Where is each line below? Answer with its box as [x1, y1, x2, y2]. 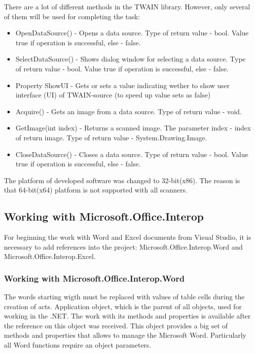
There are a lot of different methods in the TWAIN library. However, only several [4, 1, 250, 11]
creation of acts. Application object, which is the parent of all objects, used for [4, 301, 242, 311]
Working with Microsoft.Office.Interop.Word [4, 272, 185, 284]
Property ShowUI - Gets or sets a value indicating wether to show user [15, 80, 230, 90]
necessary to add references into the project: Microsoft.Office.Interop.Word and [4, 241, 243, 252]
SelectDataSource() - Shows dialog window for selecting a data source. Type [15, 54, 246, 64]
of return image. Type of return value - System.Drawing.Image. [15, 132, 207, 142]
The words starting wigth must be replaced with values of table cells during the [4, 291, 245, 302]
